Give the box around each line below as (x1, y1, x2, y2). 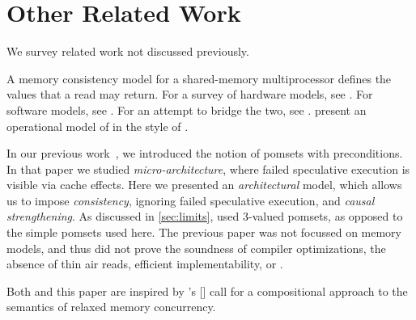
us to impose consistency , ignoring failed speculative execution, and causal (6, 192, 375, 208)
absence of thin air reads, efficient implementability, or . (6, 255, 283, 272)
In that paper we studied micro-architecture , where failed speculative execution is (6, 160, 410, 177)
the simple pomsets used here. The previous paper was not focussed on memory (6, 224, 401, 241)
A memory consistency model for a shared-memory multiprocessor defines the (6, 69, 392, 86)
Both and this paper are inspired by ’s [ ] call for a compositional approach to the (6, 282, 408, 299)
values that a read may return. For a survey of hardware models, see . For (6, 86, 373, 103)
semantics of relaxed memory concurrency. (6, 298, 216, 315)
